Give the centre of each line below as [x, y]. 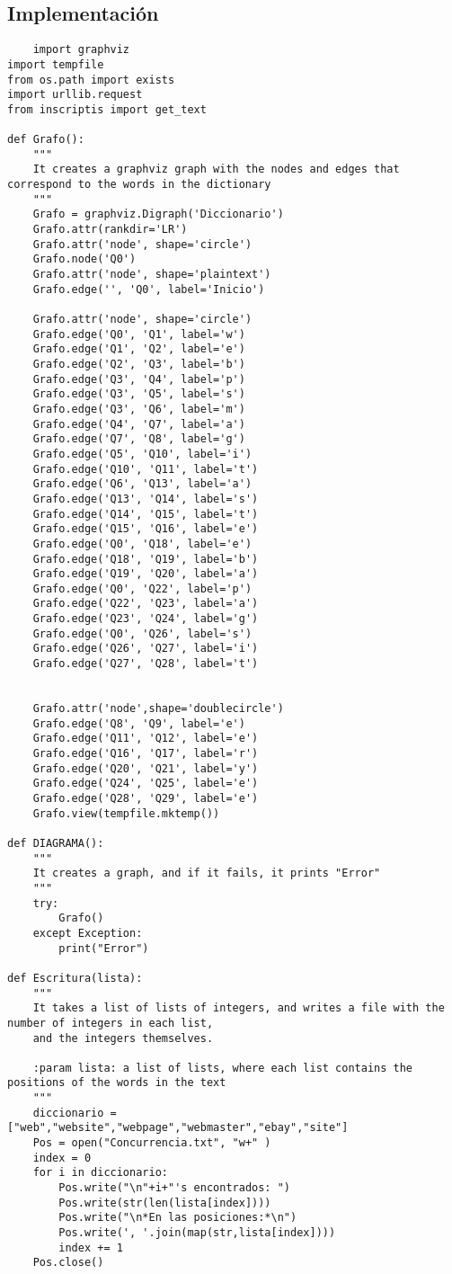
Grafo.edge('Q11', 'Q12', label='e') [146, 739]
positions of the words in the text [117, 1083]
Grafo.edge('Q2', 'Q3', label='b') [139, 364]
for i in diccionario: [100, 1173]
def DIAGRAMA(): [56, 843]
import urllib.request [75, 95]
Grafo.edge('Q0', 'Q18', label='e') [142, 543]
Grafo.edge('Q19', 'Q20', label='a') [146, 574]
